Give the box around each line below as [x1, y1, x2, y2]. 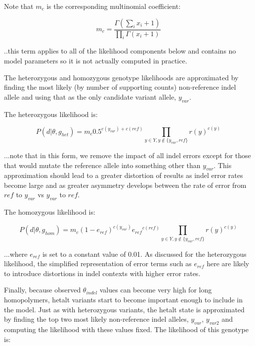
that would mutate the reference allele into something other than [4, 160, 201, 170]
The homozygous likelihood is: [4, 207, 95, 217]
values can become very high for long [99, 285, 212, 295]
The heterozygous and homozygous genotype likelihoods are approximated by [4, 72, 239, 82]
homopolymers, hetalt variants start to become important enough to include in [4, 294, 243, 304]
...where [4, 248, 28, 259]
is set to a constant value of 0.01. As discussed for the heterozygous [42, 248, 247, 259]
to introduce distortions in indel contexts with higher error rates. [4, 268, 201, 278]
